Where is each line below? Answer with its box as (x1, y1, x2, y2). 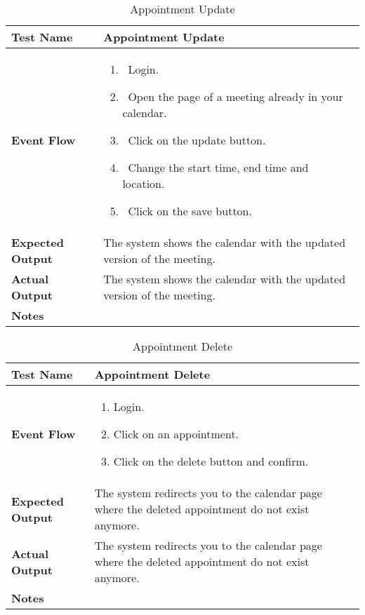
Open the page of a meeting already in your (128, 88, 343, 104)
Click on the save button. (128, 203, 252, 219)
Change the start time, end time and (128, 159, 309, 175)
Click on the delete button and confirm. (113, 453, 309, 469)
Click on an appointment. (113, 426, 239, 442)
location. (122, 175, 165, 191)
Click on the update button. (128, 132, 266, 148)
